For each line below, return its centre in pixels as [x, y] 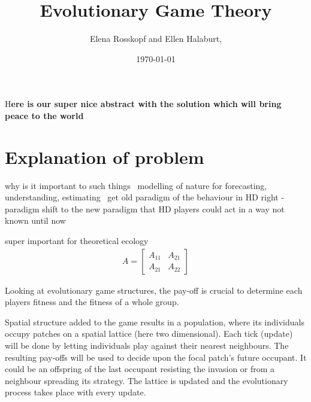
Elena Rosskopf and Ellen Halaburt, [156, 39]
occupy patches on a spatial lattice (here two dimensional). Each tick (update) [149, 334]
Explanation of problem [105, 156]
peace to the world [44, 115]
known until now [35, 220]
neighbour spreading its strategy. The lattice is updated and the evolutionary [147, 380]
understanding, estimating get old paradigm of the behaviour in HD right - [145, 197]
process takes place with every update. [76, 392]
